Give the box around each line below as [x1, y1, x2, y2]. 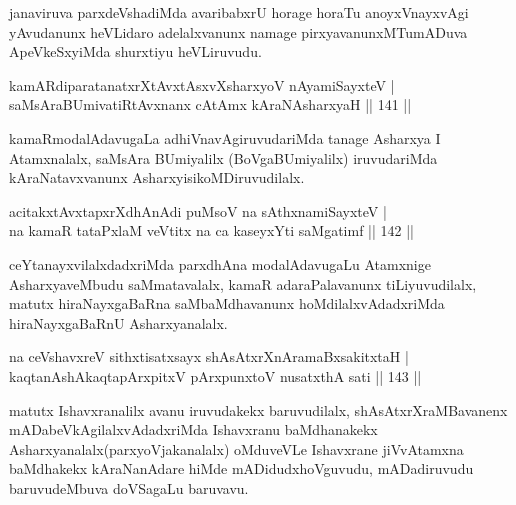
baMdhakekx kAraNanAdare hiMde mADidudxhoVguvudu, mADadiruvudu [9, 458, 474, 479]
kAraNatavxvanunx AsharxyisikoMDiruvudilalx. [9, 167, 305, 188]
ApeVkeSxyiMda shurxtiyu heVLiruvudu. [9, 41, 262, 62]
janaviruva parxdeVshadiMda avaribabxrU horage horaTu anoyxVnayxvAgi [9, 2, 469, 22]
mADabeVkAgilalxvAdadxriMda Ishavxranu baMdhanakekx [9, 419, 378, 440]
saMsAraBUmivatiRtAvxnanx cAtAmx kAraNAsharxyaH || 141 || [9, 94, 412, 115]
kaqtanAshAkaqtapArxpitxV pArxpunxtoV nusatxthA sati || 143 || [9, 365, 422, 386]
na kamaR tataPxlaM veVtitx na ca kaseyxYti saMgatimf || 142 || [9, 220, 414, 241]
